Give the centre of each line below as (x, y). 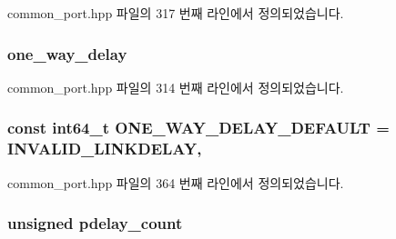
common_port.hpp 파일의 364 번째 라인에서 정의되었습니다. (176, 182)
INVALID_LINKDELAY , (105, 149)
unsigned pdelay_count (95, 223)
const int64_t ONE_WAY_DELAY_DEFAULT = (198, 128)
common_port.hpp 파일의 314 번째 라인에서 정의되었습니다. (176, 87)
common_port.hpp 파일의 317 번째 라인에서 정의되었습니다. (176, 13)
